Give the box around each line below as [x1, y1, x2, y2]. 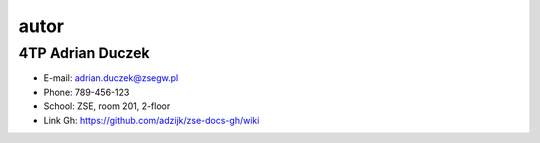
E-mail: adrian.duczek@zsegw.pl [43, 72, 179, 84]
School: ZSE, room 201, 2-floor [43, 100, 171, 112]
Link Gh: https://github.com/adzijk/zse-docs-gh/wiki [43, 114, 260, 126]
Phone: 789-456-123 [43, 86, 130, 98]
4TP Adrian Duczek [18, 44, 150, 62]
